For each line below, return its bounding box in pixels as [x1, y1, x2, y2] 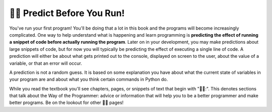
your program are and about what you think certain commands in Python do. [9, 76, 168, 82]
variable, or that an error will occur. [9, 60, 83, 66]
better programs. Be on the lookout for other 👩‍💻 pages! [9, 99, 124, 105]
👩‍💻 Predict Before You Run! [9, 8, 125, 19]
